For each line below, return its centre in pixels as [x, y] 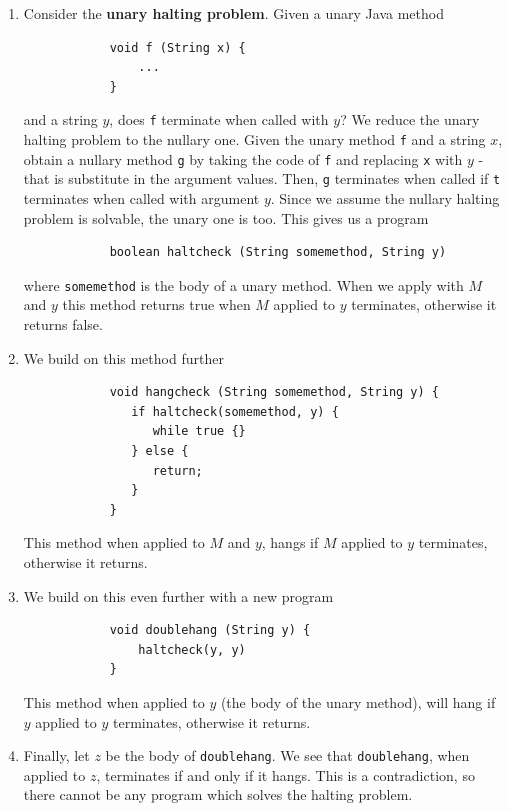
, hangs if [290, 542]
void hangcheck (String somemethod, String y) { [274, 392]
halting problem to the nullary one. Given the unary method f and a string [254, 139]
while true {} [199, 431]
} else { [160, 451]
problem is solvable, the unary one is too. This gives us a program [226, 217]
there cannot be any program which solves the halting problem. [218, 794]
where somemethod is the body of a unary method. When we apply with [243, 284]
